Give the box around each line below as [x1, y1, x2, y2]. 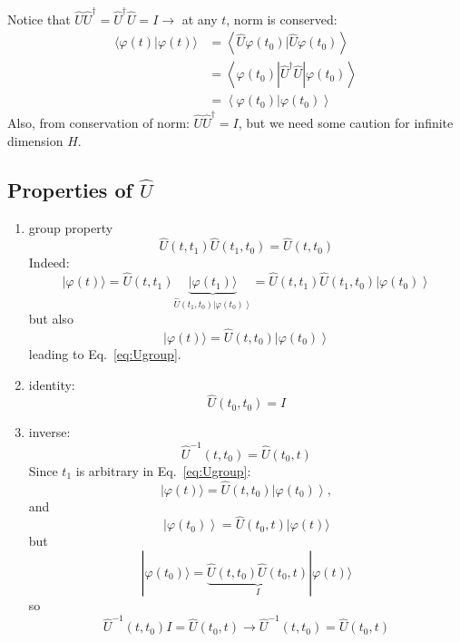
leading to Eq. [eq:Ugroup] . [28, 345, 181, 364]
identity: [28, 374, 75, 394]
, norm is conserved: [226, 9, 338, 28]
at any [181, 9, 218, 28]
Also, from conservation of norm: [7, 113, 190, 132]
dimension [7, 131, 64, 150]
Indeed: [28, 253, 70, 272]
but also [28, 309, 73, 328]
